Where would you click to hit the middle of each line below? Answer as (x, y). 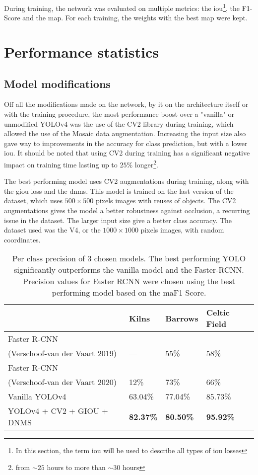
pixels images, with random (182, 230)
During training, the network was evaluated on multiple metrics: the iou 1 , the (122, 7)
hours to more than (76, 467)
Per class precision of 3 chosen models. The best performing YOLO (129, 258)
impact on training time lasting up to (61, 164)
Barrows (182, 318)
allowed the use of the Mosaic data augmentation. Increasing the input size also (125, 133)
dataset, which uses (33, 200)
